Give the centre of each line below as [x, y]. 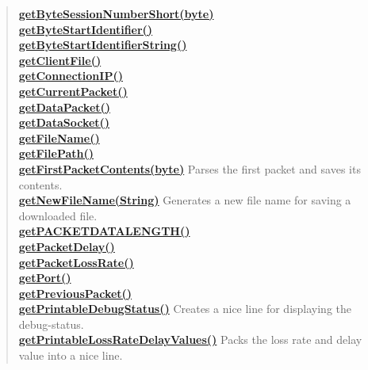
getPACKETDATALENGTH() [104, 231]
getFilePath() [56, 153]
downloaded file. [58, 215]
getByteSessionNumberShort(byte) [116, 13]
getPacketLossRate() [76, 262]
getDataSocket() [64, 122]
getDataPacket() [65, 107]
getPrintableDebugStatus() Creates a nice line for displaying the [185, 309]
